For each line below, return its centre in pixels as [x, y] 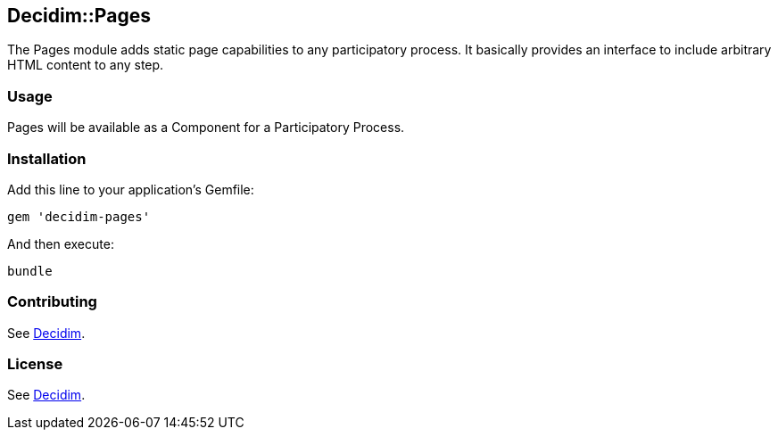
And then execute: [61, 243]
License [35, 364]
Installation [47, 158]
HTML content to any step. [86, 65]
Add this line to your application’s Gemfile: [131, 189]
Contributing [52, 302]
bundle [30, 271]
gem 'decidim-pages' [79, 216]
